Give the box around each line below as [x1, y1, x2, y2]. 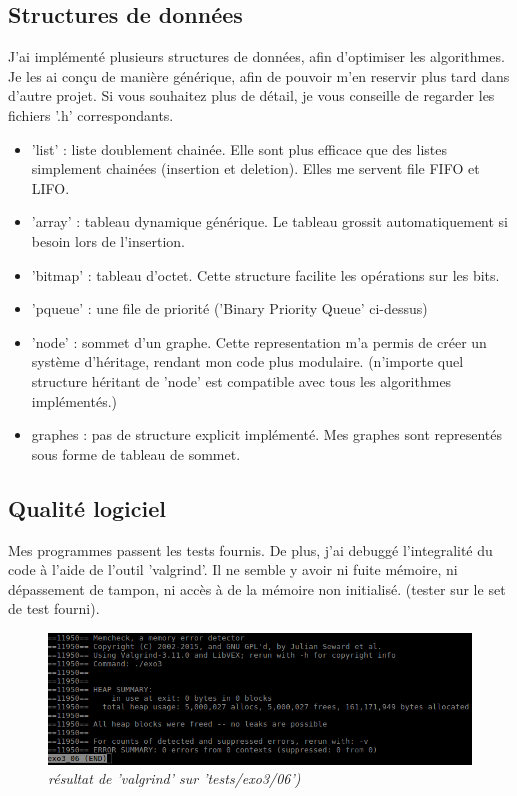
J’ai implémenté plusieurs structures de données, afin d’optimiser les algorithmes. [8, 46, 505, 67]
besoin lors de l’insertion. [31, 230, 185, 251]
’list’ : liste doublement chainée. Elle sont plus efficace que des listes [31, 138, 448, 159]
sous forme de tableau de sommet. [31, 443, 241, 464]
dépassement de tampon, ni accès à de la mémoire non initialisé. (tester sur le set [8, 578, 506, 599]
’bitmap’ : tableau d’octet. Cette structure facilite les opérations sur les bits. [31, 264, 500, 285]
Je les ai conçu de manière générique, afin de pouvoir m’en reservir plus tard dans [8, 65, 510, 86]
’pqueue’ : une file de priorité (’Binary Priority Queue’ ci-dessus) [31, 298, 428, 319]
